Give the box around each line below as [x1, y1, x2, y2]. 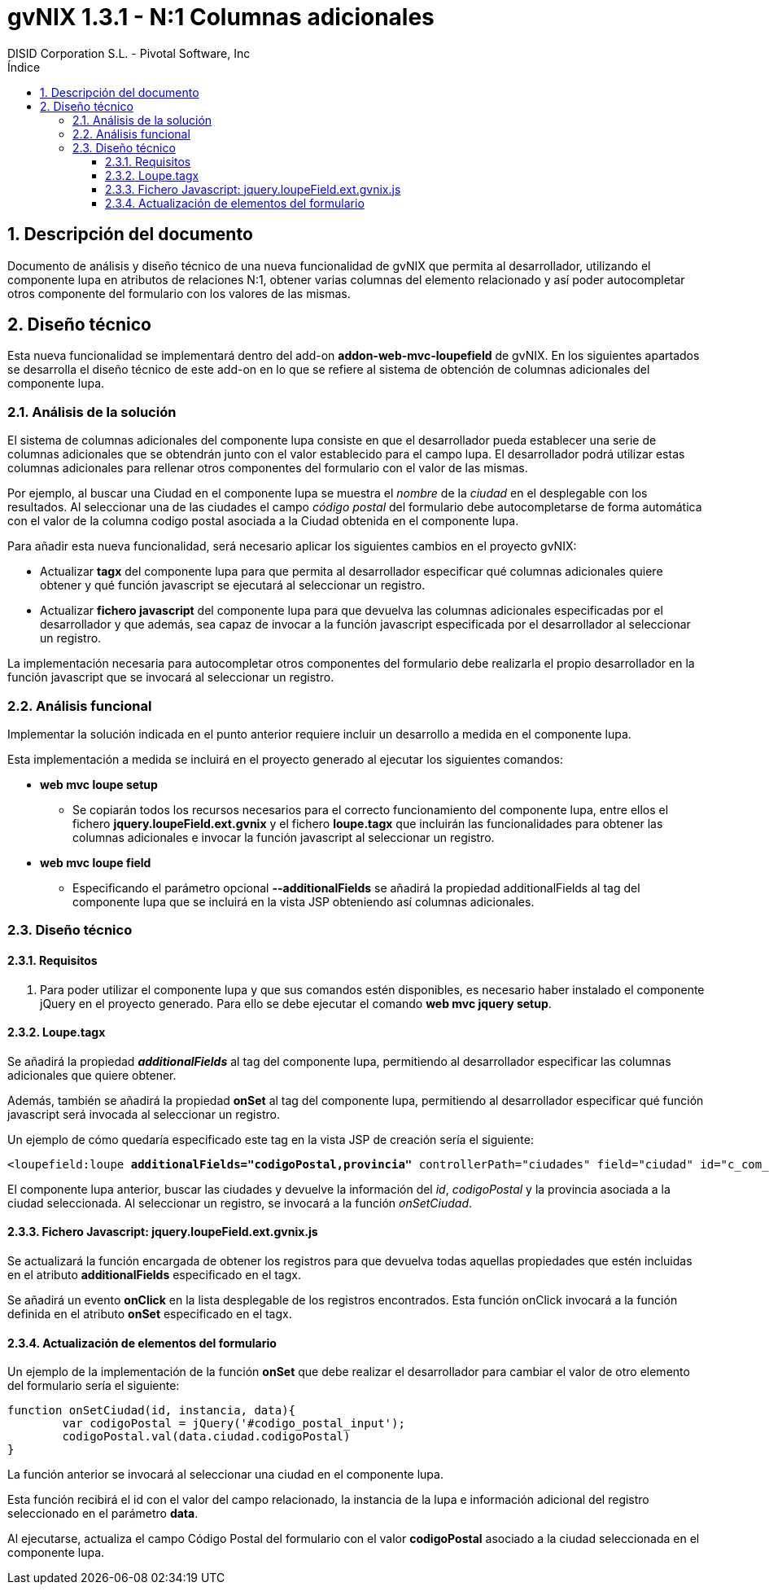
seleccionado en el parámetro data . [7, 1506, 199, 1521]
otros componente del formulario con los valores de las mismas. [7, 286, 351, 300]
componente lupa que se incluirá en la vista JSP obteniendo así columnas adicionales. [72, 894, 535, 909]
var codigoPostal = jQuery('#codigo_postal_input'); [62, 1417, 405, 1431]
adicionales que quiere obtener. [7, 1067, 177, 1082]
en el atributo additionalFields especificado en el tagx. [7, 1267, 301, 1282]
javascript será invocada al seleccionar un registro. [7, 1107, 280, 1121]
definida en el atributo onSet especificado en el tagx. [7, 1306, 292, 1321]
